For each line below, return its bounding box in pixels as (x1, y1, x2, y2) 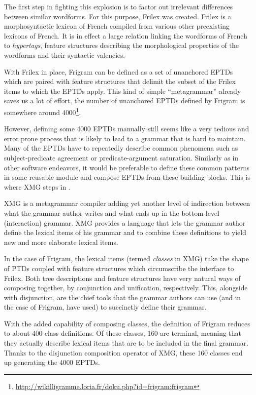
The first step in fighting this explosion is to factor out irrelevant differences (4, 1, 233, 11)
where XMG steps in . (4, 181, 70, 192)
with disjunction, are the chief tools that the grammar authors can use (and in (4, 292, 241, 302)
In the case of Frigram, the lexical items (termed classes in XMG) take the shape (4, 253, 249, 264)
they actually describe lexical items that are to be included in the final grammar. (4, 338, 249, 348)
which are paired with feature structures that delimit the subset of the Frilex (4, 76, 236, 86)
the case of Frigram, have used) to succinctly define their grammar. (4, 302, 207, 312)
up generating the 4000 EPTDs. (4, 357, 100, 367)
